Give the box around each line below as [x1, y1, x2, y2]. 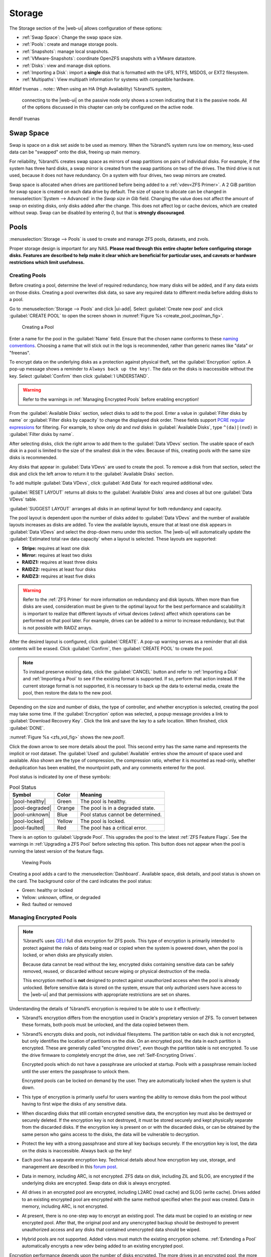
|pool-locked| [12, 818, 45, 825]
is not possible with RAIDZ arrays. [23, 624, 93, 631]
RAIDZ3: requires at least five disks [22, 573, 95, 579]
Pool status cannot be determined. [80, 811, 162, 818]
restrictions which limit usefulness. [9, 259, 85, 265]
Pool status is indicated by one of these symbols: [9, 774, 111, 780]
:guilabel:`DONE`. [9, 725, 45, 731]
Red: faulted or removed [22, 902, 72, 908]
